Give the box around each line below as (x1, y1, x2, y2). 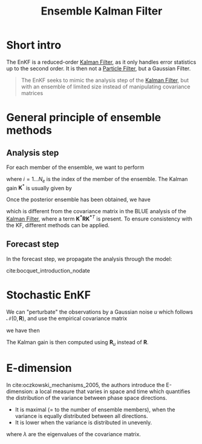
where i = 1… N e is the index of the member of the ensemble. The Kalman (6, 175, 188, 184)
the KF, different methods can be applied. (6, 222, 110, 229)
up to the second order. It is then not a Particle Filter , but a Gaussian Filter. (6, 65, 191, 72)
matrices (21, 89, 44, 96)
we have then (6, 326, 41, 334)
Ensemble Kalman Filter (41, 4, 163, 18)
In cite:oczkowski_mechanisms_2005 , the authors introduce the (6, 381, 165, 388)
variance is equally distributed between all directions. (15, 412, 148, 419)
